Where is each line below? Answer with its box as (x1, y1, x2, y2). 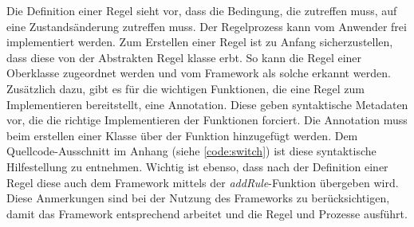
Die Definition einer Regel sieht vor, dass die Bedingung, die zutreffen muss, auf (6, 2, 397, 18)
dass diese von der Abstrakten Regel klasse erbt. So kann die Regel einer (6, 49, 362, 65)
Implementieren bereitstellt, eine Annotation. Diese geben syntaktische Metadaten (6, 96, 408, 112)
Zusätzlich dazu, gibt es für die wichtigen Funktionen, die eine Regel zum (6, 80, 365, 96)
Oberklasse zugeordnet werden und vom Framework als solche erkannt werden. (6, 65, 391, 81)
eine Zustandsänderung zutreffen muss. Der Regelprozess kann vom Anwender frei (6, 18, 407, 34)
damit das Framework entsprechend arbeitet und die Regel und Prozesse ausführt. (6, 205, 408, 221)
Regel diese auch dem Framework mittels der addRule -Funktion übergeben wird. (6, 174, 399, 190)
